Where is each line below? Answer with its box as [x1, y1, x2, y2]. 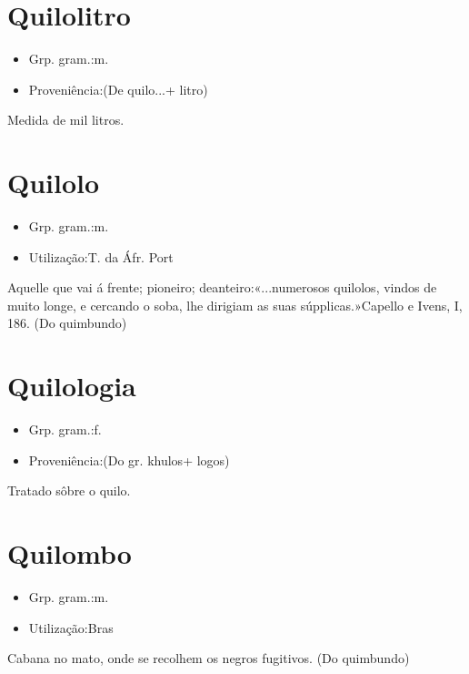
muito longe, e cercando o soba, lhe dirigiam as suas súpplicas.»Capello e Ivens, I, [7, 295, 463, 314]
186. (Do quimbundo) [7, 313, 127, 332]
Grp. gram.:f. [28, 420, 102, 439]
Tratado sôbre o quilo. [7, 481, 131, 500]
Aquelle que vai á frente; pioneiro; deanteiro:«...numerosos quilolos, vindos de [7, 278, 437, 297]
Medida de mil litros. [7, 110, 125, 129]
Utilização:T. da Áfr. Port [28, 247, 174, 266]
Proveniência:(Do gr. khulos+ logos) [28, 450, 230, 469]
